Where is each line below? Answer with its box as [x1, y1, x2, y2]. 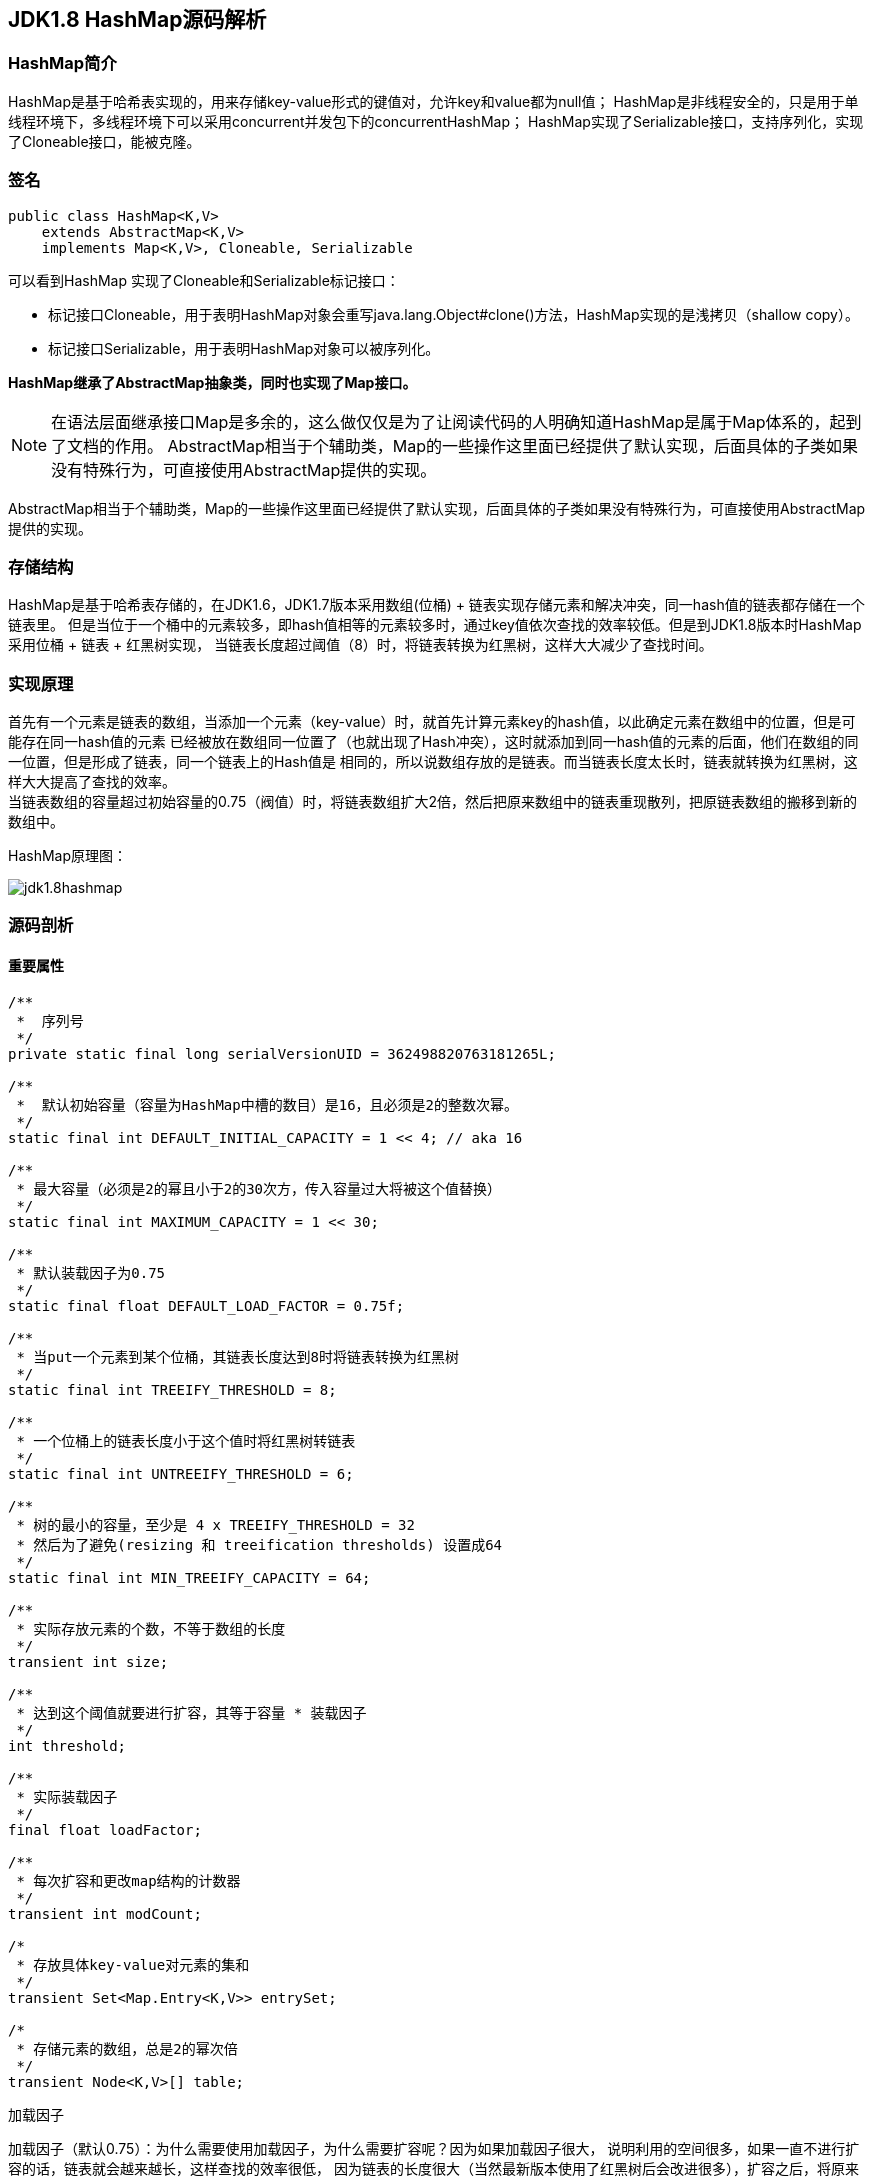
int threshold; [8, 1737, 127, 1754]
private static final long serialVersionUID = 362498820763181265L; [8, 1045, 556, 1062]
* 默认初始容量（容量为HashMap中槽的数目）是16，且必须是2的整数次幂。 [16, 1096, 519, 1113]
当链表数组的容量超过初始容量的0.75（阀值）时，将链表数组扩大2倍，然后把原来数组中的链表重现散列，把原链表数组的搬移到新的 [8, 793, 857, 811]
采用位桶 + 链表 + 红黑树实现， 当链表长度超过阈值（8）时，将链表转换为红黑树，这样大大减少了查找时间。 [8, 636, 713, 654]
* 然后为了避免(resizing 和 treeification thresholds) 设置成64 [16, 1536, 503, 1553]
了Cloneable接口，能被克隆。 [8, 132, 201, 150]
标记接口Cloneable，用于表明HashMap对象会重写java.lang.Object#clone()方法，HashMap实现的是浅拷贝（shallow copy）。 [48, 305, 859, 323]
